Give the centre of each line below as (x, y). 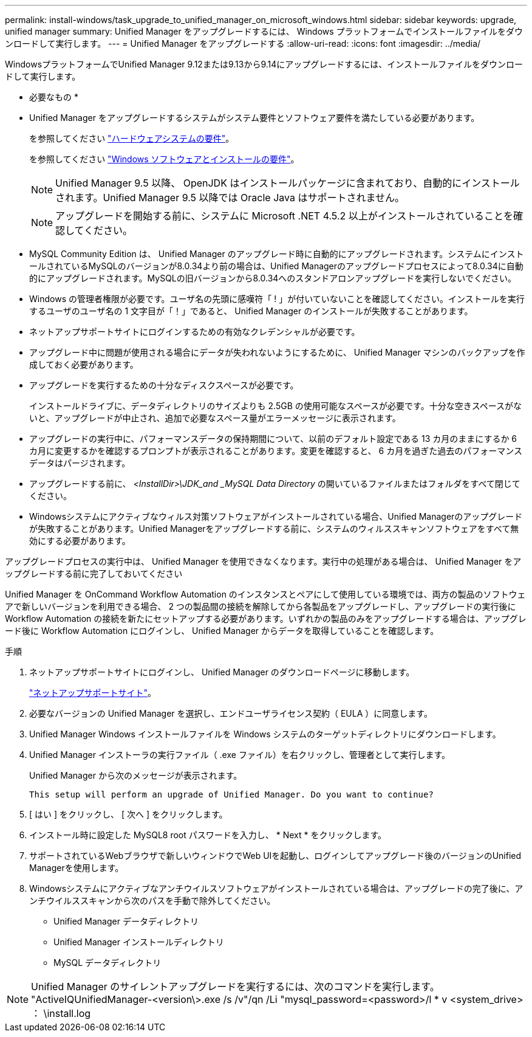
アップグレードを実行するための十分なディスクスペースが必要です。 (164, 385)
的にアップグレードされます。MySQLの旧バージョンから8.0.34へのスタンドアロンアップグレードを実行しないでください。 (273, 278)
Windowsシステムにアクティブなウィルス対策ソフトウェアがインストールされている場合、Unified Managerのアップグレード (276, 516)
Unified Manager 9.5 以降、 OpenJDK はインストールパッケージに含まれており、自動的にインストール (288, 183)
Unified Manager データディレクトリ (126, 921)
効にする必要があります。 (80, 541)
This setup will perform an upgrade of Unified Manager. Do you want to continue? (231, 794)
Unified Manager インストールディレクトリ (139, 942)
